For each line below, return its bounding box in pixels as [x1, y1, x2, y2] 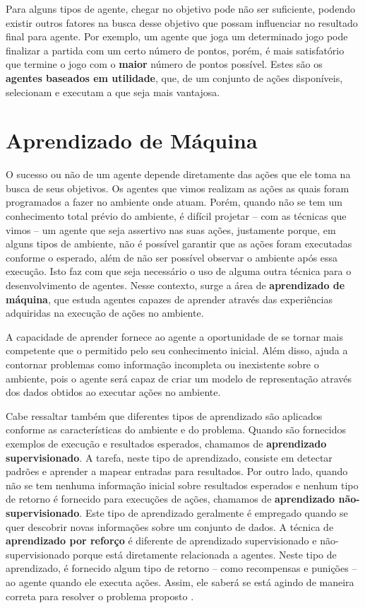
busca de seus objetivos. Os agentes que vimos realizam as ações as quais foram [6, 180, 349, 195]
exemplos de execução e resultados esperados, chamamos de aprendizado [6, 435, 327, 450]
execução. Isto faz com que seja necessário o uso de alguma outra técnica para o [6, 264, 352, 279]
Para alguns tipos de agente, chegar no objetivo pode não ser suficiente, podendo [6, 1, 355, 16]
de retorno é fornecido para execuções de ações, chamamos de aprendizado [6, 491, 335, 506]
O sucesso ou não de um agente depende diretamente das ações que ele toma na [6, 167, 351, 182]
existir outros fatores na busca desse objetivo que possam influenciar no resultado [6, 15, 358, 30]
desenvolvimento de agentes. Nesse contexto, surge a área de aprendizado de [6, 278, 345, 293]
